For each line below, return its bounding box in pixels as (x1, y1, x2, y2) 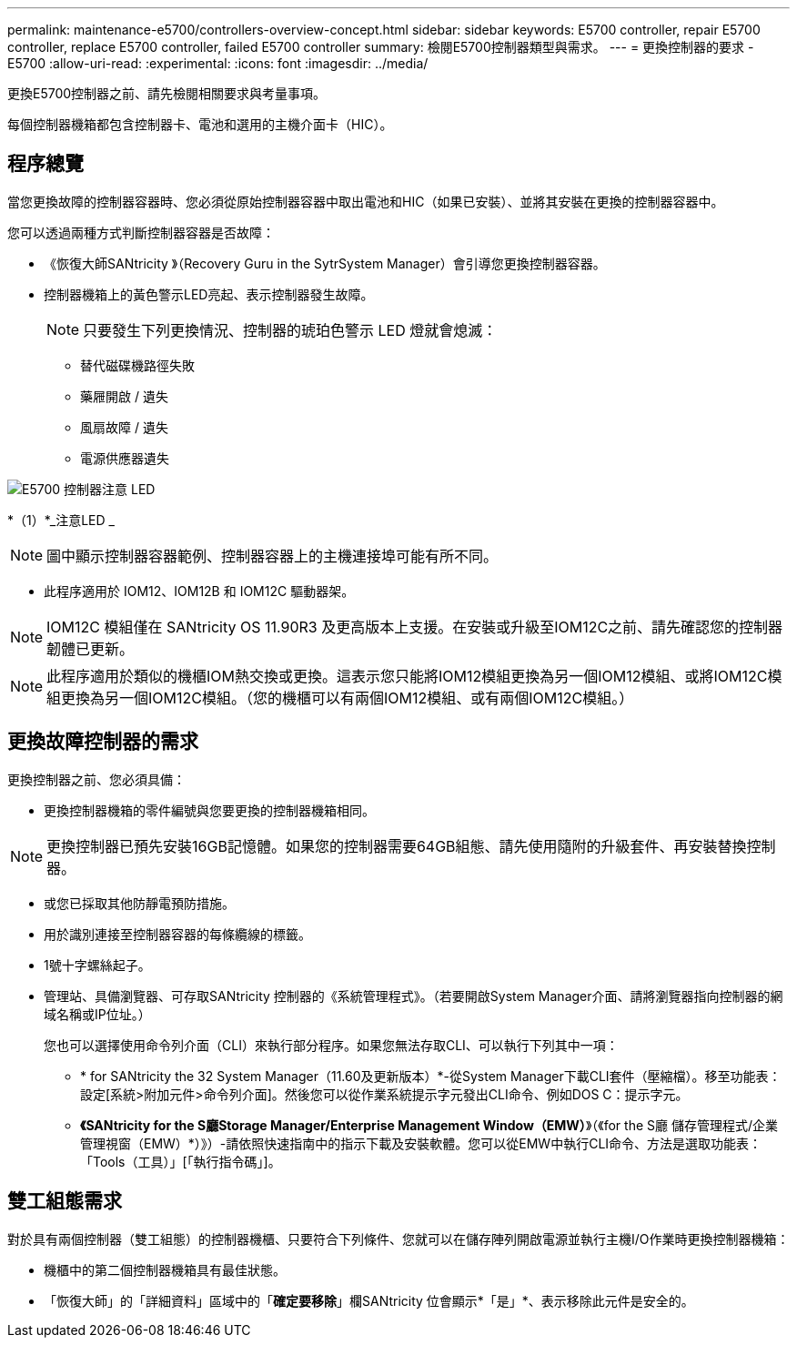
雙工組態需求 (7, 1189, 122, 1213)
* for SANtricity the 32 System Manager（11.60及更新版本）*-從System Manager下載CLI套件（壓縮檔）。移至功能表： (80, 1067, 782, 1084)
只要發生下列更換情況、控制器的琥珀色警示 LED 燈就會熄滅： (83, 320, 498, 339)
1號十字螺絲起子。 (44, 956, 151, 973)
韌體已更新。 (46, 639, 135, 658)
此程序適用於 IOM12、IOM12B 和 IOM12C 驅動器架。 (44, 582, 355, 599)
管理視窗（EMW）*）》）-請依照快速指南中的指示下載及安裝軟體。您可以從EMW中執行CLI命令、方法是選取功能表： (80, 1135, 762, 1151)
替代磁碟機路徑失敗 (80, 357, 195, 373)
